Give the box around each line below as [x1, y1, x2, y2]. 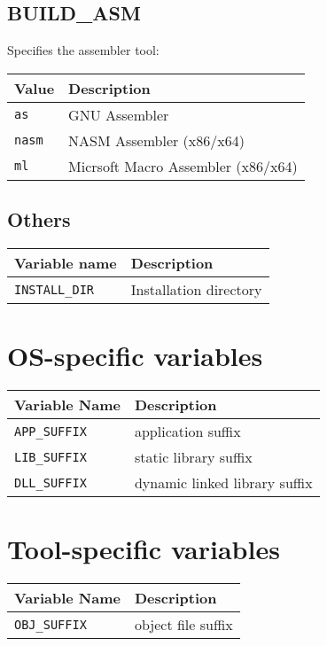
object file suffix [134, 614, 233, 635]
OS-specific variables [7, 338, 263, 374]
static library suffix [134, 447, 253, 468]
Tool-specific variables [7, 531, 280, 567]
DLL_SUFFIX [14, 475, 87, 490]
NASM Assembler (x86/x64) [68, 129, 245, 151]
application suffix [134, 421, 241, 442]
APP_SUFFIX [14, 424, 87, 439]
